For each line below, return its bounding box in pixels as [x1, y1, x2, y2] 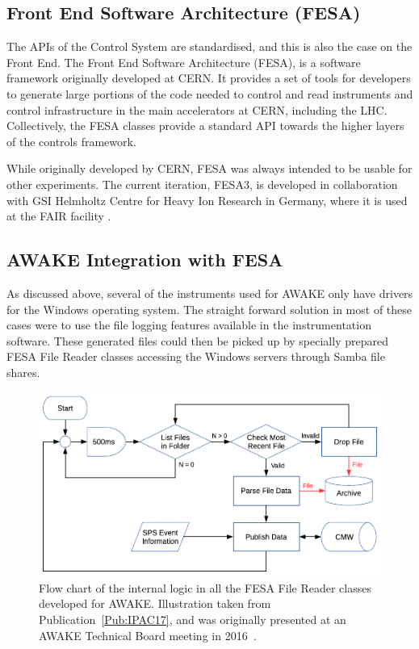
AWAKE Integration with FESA [6, 247, 283, 272]
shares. [6, 363, 40, 380]
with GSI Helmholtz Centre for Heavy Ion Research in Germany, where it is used [6, 191, 408, 208]
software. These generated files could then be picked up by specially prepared [6, 332, 388, 349]
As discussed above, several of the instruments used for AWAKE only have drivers [6, 284, 413, 301]
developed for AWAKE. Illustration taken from [39, 595, 271, 612]
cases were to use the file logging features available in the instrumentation [6, 316, 371, 333]
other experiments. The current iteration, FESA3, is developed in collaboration [6, 175, 398, 192]
